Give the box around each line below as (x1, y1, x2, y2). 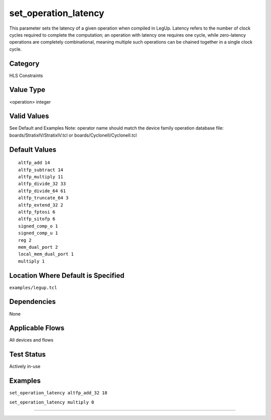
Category (9, 59, 40, 68)
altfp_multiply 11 (18, 174, 64, 180)
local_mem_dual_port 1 (18, 251, 74, 257)
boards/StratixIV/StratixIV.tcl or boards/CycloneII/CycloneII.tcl (9, 132, 137, 138)
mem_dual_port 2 (18, 244, 58, 250)
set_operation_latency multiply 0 (9, 399, 94, 405)
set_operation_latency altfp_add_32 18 (9, 390, 107, 396)
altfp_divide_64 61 (18, 188, 66, 193)
